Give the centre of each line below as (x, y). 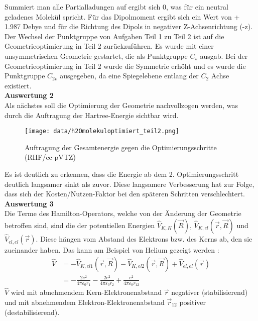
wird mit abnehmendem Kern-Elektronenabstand (86, 292)
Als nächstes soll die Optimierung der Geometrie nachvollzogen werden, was (121, 105)
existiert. (18, 85)
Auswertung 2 (29, 95)
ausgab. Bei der (224, 56)
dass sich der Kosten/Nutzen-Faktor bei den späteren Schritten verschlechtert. (125, 194)
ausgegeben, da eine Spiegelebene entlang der (129, 76)
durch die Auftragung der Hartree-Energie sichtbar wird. (92, 115)
